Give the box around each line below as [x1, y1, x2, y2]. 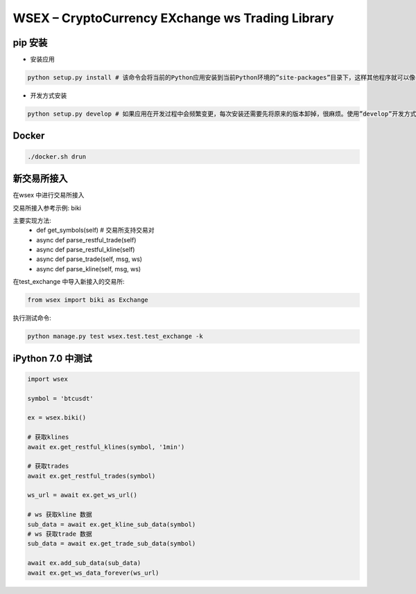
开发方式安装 [30, 91, 67, 100]
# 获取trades [27, 462, 69, 470]
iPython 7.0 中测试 [12, 352, 93, 364]
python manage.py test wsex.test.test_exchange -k [27, 332, 204, 341]
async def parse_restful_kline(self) [36, 246, 135, 254]
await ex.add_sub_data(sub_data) [27, 559, 141, 567]
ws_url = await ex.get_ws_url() [27, 492, 138, 499]
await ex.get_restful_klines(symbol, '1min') [27, 443, 185, 451]
